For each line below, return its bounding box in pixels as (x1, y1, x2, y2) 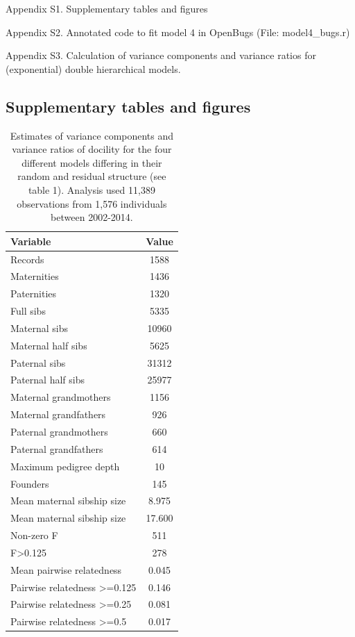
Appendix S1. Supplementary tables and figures (6, 1, 208, 15)
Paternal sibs (10, 355, 66, 370)
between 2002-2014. (51, 210, 133, 224)
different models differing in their (21, 155, 162, 169)
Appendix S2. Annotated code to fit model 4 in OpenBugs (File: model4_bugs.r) (6, 24, 350, 39)
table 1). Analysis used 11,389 (28, 182, 155, 197)
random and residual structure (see (17, 169, 166, 183)
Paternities (10, 286, 57, 301)
